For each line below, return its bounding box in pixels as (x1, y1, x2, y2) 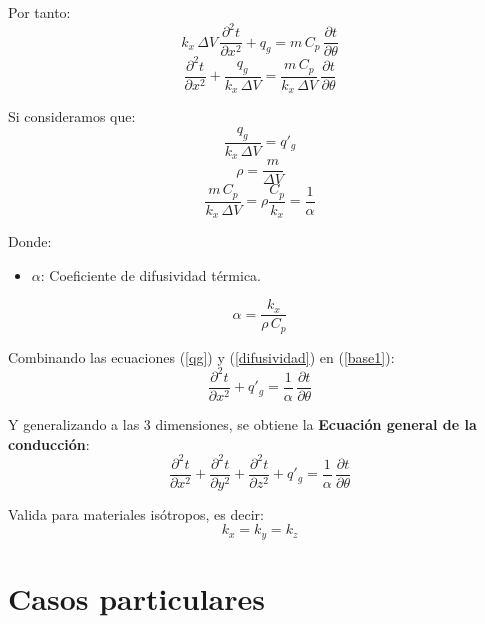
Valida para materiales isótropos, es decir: (8, 503, 264, 524)
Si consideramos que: (8, 106, 136, 127)
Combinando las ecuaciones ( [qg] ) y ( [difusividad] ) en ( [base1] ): (8, 346, 395, 367)
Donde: (8, 231, 52, 252)
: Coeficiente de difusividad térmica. (40, 264, 261, 285)
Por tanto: (8, 2, 71, 22)
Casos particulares (8, 577, 265, 618)
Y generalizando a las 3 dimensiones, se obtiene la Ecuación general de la (8, 413, 477, 434)
